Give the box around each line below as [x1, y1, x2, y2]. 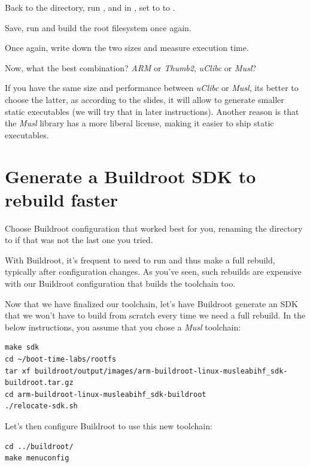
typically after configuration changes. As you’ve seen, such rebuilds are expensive [5, 265, 302, 278]
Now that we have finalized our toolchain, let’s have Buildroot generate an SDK [5, 297, 298, 310]
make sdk [5, 343, 39, 352]
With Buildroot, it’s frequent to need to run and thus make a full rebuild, [5, 253, 275, 266]
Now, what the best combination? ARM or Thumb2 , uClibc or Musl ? [5, 61, 256, 74]
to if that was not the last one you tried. [5, 233, 153, 246]
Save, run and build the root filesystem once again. [5, 21, 192, 34]
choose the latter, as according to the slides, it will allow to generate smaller [5, 93, 284, 105]
